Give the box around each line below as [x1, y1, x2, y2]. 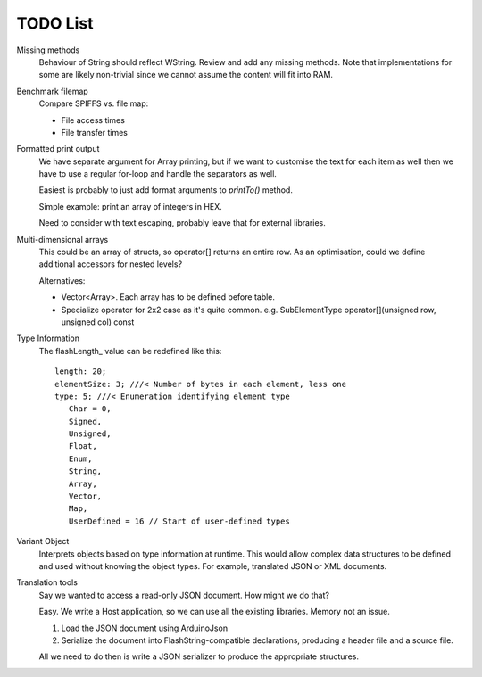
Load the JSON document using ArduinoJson [61, 623, 228, 633]
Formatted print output [16, 144, 100, 154]
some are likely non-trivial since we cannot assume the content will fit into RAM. [38, 70, 334, 80]
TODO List [16, 13, 94, 33]
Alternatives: [38, 275, 86, 285]
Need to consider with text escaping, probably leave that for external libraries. [38, 218, 326, 228]
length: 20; [54, 367, 107, 376]
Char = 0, [68, 404, 112, 414]
